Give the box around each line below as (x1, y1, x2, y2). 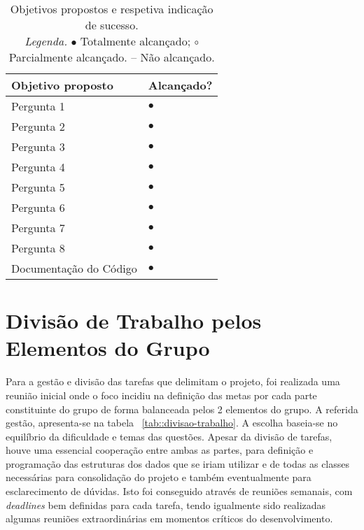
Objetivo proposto (11, 77, 113, 93)
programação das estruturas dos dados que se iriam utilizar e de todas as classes (6, 456, 350, 471)
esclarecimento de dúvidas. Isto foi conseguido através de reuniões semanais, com (6, 484, 353, 499)
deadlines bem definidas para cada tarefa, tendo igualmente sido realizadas (6, 497, 326, 512)
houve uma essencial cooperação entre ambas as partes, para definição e (6, 443, 314, 457)
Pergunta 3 (11, 138, 65, 155)
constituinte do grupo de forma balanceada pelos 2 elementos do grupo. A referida (6, 401, 358, 416)
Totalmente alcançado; (80, 33, 191, 49)
